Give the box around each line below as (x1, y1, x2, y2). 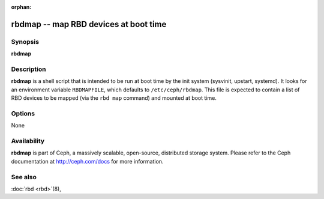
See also (11, 173, 37, 181)
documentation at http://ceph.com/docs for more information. (11, 158, 164, 165)
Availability (11, 136, 45, 145)
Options (11, 109, 35, 117)
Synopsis (11, 37, 39, 46)
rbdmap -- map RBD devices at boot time (11, 19, 167, 29)
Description (11, 65, 46, 73)
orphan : (11, 4, 32, 10)
